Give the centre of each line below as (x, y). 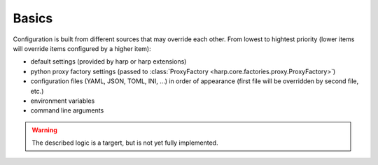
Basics (33, 18)
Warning (44, 130)
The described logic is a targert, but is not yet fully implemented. (125, 143)
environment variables (63, 101)
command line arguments (67, 110)
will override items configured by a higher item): (82, 48)
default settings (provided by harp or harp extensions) (108, 62)
